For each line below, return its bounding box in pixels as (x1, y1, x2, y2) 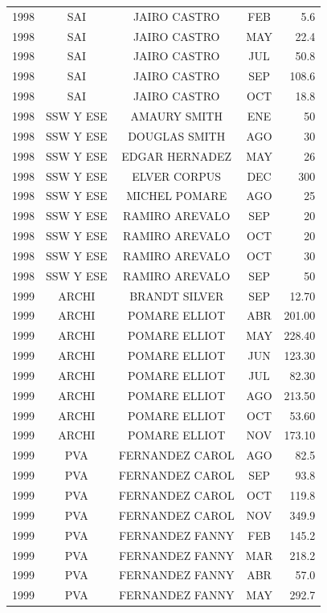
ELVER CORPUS (132, 167, 222, 184)
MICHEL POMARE (126, 187, 227, 204)
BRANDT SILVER (129, 287, 224, 304)
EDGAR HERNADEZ (121, 147, 232, 164)
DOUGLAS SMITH (128, 127, 226, 144)
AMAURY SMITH (130, 107, 223, 124)
